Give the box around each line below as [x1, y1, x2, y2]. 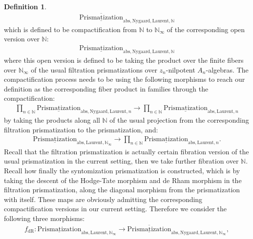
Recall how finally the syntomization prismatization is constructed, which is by [4, 165, 240, 175]
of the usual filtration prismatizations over [31, 64, 157, 74]
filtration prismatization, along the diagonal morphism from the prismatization [4, 184, 240, 195]
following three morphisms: [4, 213, 85, 223]
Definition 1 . [4, 1, 47, 11]
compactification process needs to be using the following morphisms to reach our [4, 74, 245, 84]
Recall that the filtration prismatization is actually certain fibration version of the [4, 146, 249, 156]
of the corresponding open [167, 24, 245, 34]
